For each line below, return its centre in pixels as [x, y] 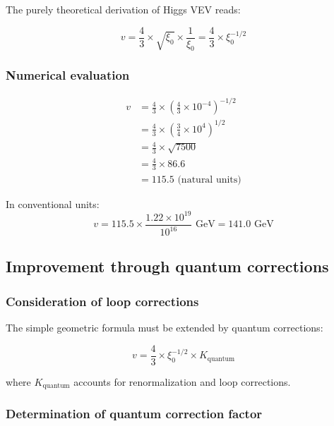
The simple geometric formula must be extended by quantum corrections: [165, 328]
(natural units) [209, 179]
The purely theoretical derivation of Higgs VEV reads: [123, 9]
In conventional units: [53, 203]
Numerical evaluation [68, 75]
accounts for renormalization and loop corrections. [182, 381]
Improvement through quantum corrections [167, 266]
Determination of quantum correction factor [134, 414]
